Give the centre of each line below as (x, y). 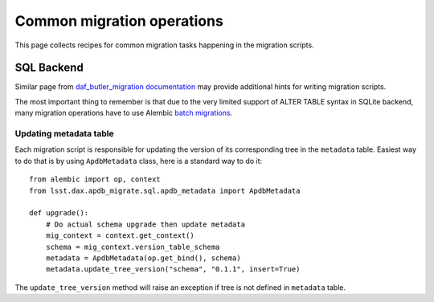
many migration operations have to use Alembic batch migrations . (124, 113)
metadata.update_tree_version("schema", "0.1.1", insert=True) (173, 269)
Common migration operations (119, 21)
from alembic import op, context (95, 180)
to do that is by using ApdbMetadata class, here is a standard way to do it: (139, 161)
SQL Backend (49, 68)
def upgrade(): (59, 213)
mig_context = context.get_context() (120, 236)
